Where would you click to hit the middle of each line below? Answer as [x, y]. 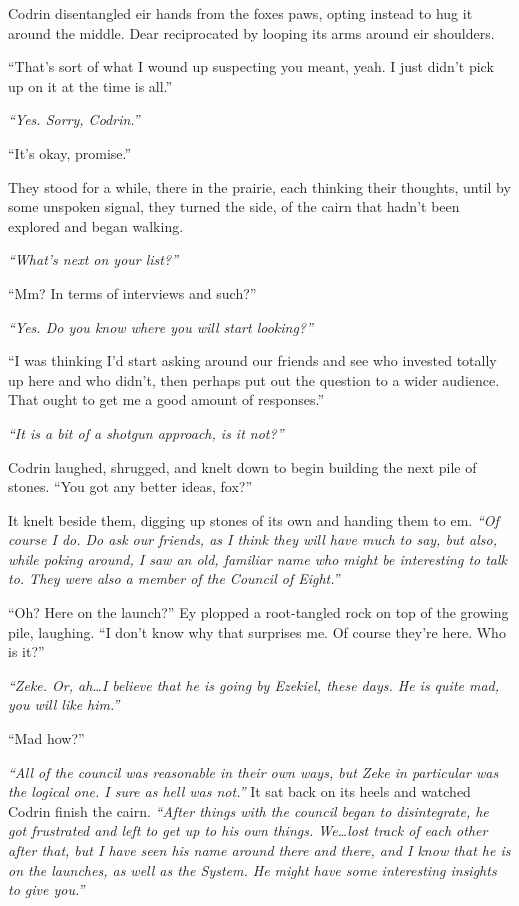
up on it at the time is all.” [90, 85]
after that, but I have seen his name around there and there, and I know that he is [259, 850]
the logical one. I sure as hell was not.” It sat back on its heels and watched [239, 791]
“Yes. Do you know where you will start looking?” [160, 326]
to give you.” [46, 889]
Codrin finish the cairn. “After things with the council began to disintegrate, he [248, 810]
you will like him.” [64, 704]
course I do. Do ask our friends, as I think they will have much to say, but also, [252, 539]
